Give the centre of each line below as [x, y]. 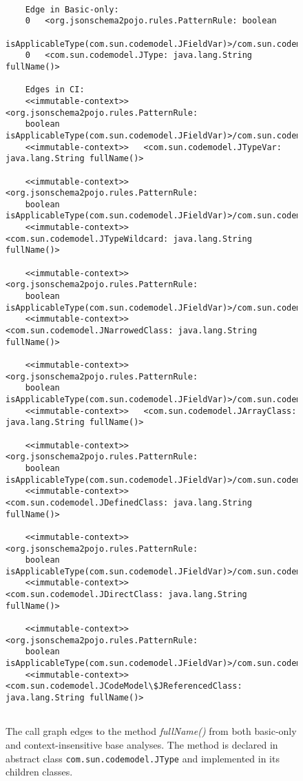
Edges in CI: [55, 90]
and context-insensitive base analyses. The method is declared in [142, 744]
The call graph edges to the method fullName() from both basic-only [151, 731]
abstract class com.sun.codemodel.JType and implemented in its [143, 758]
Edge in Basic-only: [72, 9]
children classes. [39, 772]
